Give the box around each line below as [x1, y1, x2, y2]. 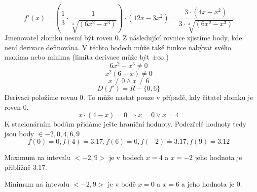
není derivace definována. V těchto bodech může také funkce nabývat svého [4, 42, 231, 52]
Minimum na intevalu [4, 178, 70, 189]
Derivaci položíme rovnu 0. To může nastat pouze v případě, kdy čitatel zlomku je [4, 92, 253, 102]
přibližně [4, 161, 31, 172]
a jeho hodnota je [182, 178, 234, 189]
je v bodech [109, 152, 144, 162]
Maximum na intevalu [4, 152, 71, 162]
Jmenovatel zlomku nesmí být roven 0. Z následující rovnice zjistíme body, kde [4, 32, 242, 43]
